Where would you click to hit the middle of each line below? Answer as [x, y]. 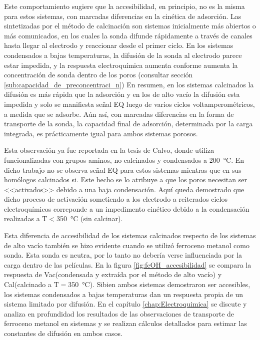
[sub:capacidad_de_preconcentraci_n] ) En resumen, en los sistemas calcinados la [129, 84]
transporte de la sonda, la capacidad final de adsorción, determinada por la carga [128, 124]
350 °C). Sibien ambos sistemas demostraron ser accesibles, [159, 284]
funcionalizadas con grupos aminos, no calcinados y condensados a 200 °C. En [124, 160]
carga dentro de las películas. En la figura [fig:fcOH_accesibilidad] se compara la [128, 264]
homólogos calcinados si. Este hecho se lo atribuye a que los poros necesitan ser [125, 179]
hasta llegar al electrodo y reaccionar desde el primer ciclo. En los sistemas [119, 45]
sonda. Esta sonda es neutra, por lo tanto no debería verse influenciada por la [123, 255]
